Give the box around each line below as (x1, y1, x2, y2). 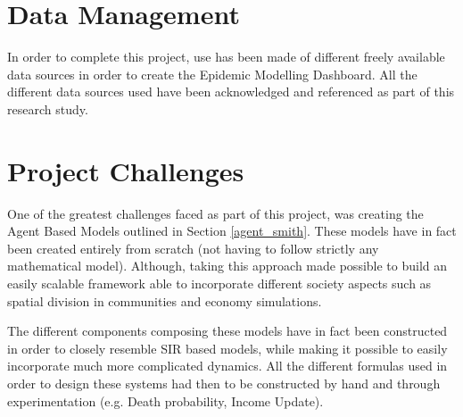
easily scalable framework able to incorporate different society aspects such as (7, 274, 432, 292)
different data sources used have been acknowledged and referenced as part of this (7, 82, 455, 101)
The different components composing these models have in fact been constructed (7, 321, 448, 340)
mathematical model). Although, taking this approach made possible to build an (7, 256, 448, 275)
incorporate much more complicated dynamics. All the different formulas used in (7, 356, 448, 375)
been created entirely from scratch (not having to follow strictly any (7, 238, 379, 257)
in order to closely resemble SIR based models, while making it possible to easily (7, 338, 448, 357)
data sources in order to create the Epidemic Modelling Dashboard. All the (7, 64, 418, 83)
